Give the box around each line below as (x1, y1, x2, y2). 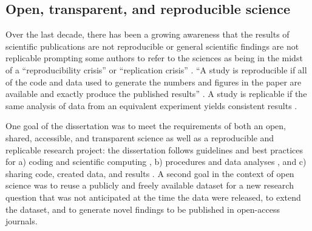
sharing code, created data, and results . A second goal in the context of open (5, 167, 294, 179)
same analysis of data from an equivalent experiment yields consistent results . (5, 99, 297, 112)
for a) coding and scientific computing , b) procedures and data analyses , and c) (5, 155, 307, 168)
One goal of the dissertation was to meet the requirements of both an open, (5, 119, 287, 132)
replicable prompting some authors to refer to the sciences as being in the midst (5, 52, 303, 64)
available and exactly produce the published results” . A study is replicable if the (5, 87, 307, 100)
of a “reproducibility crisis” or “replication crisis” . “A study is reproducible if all (5, 63, 307, 76)
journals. (5, 215, 38, 227)
